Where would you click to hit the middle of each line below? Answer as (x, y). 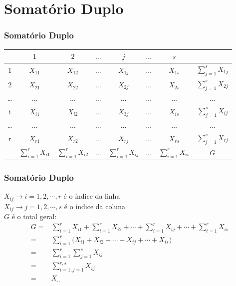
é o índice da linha (92, 196)
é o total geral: (34, 216)
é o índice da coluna (95, 206)
